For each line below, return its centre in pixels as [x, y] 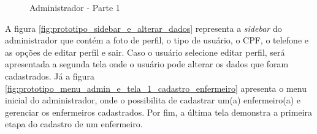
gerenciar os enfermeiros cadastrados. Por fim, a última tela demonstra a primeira [159, 112]
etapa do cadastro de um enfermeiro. [74, 124]
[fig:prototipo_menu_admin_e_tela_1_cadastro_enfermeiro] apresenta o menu [156, 88]
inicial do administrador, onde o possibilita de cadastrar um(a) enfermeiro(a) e [153, 100]
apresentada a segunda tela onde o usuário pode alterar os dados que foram [147, 64]
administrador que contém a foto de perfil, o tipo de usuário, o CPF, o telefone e [157, 40]
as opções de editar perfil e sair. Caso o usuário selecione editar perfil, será [145, 52]
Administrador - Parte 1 [75, 7]
